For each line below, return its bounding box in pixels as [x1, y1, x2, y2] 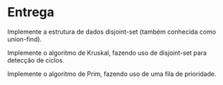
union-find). [7, 34, 42, 43]
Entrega [7, 4, 55, 20]
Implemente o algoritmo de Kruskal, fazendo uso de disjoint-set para [7, 48, 207, 57]
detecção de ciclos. [7, 55, 65, 64]
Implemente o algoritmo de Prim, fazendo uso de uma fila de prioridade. [7, 70, 217, 78]
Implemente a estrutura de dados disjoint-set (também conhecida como [7, 27, 217, 36]
